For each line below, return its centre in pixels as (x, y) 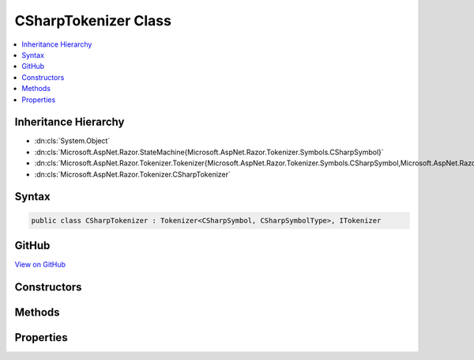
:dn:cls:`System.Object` (72, 141)
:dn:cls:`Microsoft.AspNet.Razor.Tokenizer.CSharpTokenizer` (132, 174)
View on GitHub (40, 264)
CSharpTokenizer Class (93, 21)
